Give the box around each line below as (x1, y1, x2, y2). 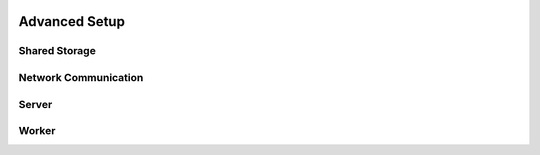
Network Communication (18, 70, 144, 84)
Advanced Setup (18, 13, 125, 30)
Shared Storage (18, 44, 97, 58)
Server (18, 97, 53, 111)
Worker (18, 124, 56, 138)
